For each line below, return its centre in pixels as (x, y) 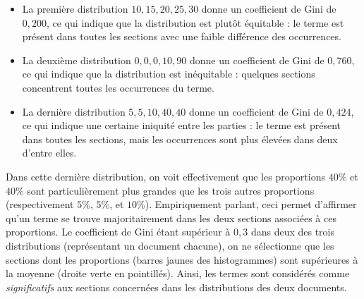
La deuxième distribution (77, 60)
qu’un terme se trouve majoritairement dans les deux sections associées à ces (171, 218)
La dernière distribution (74, 111)
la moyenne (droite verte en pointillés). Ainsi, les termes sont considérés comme (178, 273)
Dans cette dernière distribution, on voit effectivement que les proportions (165, 176)
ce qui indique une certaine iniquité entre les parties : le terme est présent (181, 125)
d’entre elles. (49, 153)
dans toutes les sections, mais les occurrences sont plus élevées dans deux (180, 139)
